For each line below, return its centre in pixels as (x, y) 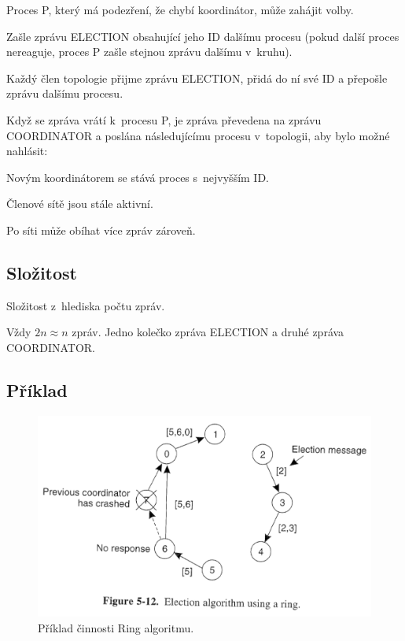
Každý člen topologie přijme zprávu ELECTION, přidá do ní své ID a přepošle (197, 78)
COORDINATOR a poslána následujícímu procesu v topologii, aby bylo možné (198, 135)
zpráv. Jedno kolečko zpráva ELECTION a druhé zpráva (208, 332)
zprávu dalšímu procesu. (65, 93)
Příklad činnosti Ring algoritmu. (116, 628)
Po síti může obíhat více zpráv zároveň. (101, 230)
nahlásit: (27, 151)
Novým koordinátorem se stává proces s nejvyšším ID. (138, 177)
